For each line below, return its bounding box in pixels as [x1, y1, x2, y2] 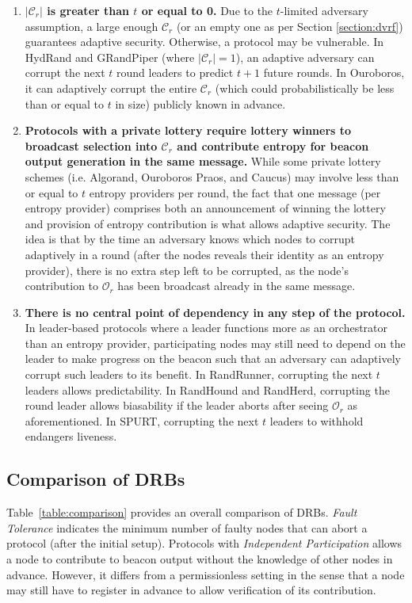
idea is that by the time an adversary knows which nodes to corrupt [25, 231, 355, 247]
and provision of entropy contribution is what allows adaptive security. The [25, 215, 391, 231]
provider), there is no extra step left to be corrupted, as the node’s [25, 261, 349, 278]
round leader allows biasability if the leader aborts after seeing [25, 397, 329, 414]
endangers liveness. [25, 428, 117, 445]
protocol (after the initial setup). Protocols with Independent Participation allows [6, 535, 402, 551]
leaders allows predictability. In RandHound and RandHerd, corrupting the [25, 381, 390, 398]
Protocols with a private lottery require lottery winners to [25, 122, 352, 139]
